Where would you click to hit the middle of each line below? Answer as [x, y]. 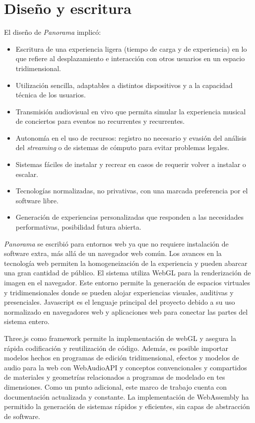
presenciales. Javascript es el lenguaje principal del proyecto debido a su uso [120, 302]
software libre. [37, 200]
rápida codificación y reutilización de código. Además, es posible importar [116, 348]
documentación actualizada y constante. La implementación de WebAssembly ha [127, 396]
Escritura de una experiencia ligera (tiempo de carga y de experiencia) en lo [131, 48]
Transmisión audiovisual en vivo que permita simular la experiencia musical [131, 111]
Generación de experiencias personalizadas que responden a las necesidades [130, 217]
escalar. [27, 174]
